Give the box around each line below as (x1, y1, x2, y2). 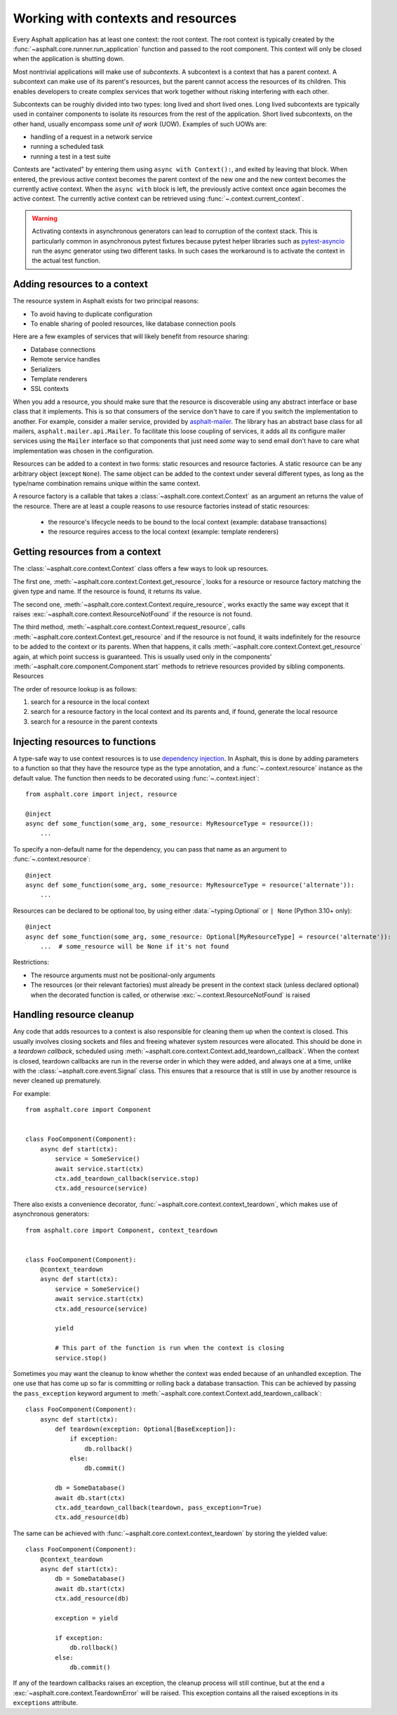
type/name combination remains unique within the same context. (13, 479, 201, 487)
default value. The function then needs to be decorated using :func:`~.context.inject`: (13, 774, 260, 782)
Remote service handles (30, 355, 101, 364)
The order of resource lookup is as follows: (13, 684, 137, 693)
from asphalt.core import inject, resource (25, 790, 177, 798)
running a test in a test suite (30, 152, 112, 161)
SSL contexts (30, 385, 69, 393)
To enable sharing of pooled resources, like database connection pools (30, 319, 236, 328)
